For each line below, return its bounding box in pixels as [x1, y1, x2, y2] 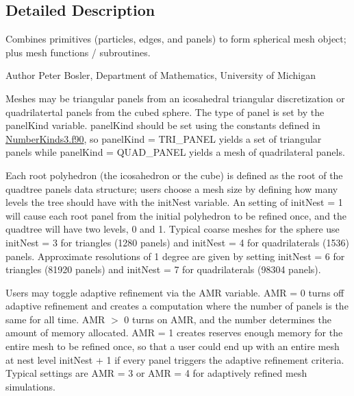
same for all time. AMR [5, 312, 105, 326]
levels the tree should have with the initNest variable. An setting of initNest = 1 [5, 195, 343, 209]
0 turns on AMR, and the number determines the [124, 312, 331, 326]
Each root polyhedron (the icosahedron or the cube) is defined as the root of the [5, 167, 343, 182]
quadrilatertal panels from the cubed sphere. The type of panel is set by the [5, 104, 325, 119]
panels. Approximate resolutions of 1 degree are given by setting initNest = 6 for [5, 248, 345, 263]
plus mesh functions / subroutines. [5, 45, 151, 59]
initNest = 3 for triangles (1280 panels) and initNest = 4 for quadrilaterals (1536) [5, 235, 349, 249]
